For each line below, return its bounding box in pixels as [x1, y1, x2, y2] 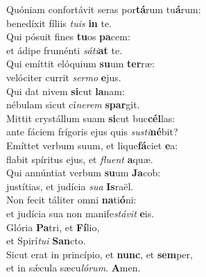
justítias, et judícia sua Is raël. [6, 178, 134, 193]
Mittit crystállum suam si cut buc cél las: [6, 110, 175, 125]
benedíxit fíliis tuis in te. [6, 15, 112, 30]
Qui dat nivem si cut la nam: [6, 83, 125, 98]
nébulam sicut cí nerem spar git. [6, 97, 140, 112]
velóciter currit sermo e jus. [6, 69, 121, 84]
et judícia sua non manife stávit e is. [6, 205, 155, 220]
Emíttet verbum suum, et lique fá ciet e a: [6, 137, 178, 152]
